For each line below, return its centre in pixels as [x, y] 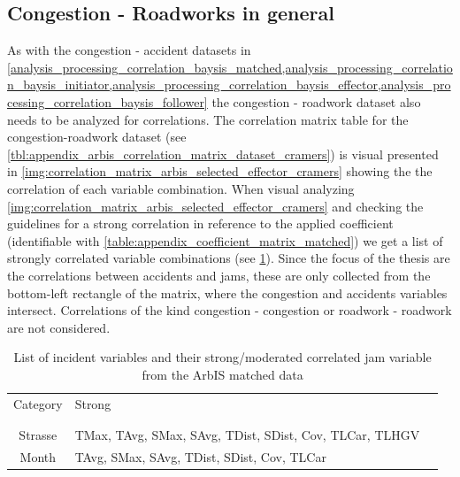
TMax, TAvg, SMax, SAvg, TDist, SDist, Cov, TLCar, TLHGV [247, 435]
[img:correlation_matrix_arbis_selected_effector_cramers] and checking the [215, 206]
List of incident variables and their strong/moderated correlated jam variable [222, 357]
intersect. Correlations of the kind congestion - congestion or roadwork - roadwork [230, 310]
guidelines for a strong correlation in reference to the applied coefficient [200, 223]
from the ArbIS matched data [222, 374]
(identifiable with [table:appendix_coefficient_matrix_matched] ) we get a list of [225, 240]
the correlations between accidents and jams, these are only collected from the [219, 275]
